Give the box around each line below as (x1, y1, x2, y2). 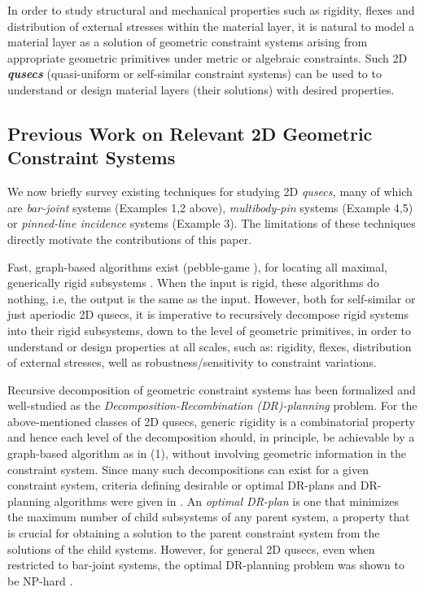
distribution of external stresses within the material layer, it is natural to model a (7, 17, 415, 34)
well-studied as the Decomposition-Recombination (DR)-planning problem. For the (7, 397, 417, 414)
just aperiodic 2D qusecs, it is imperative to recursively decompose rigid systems (7, 306, 409, 323)
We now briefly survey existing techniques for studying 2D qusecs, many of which (7, 183, 413, 200)
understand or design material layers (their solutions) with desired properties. (7, 81, 395, 98)
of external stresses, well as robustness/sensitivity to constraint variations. (7, 354, 377, 371)
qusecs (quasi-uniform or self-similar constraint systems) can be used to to (7, 65, 382, 82)
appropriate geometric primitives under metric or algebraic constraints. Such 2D (7, 49, 408, 66)
